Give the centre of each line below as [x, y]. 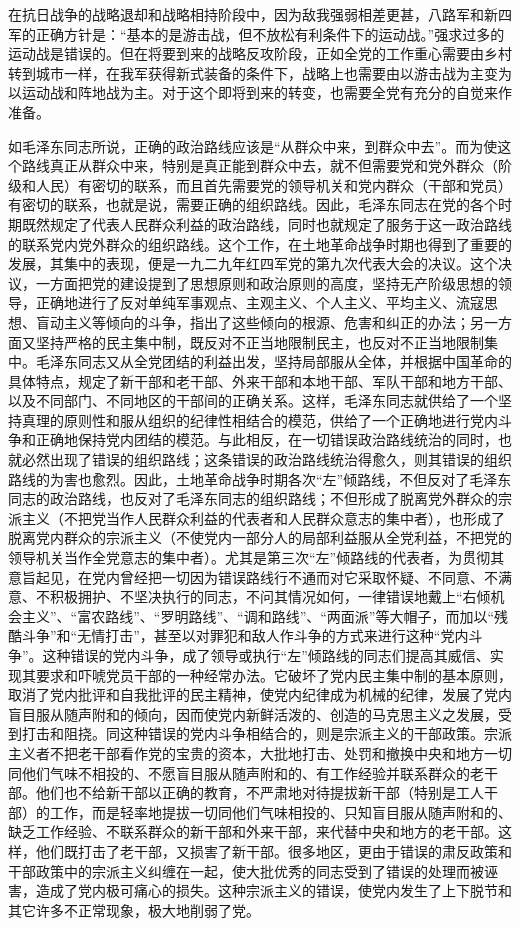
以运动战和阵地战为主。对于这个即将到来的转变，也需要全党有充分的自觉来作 [260, 92]
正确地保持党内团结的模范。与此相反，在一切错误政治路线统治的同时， [266, 439]
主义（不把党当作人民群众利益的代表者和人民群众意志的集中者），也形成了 [263, 517]
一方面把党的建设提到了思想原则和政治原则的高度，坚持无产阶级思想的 [266, 282]
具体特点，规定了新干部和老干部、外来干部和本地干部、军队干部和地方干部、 [260, 380]
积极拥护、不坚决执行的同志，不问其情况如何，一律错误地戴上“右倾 [270, 596]
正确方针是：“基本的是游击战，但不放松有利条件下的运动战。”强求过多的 [270, 33]
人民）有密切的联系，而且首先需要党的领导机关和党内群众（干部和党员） [273, 184]
